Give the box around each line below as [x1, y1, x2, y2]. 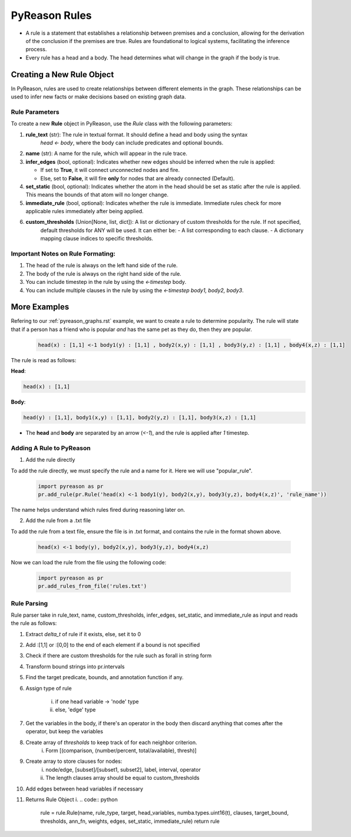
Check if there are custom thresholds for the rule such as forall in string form [25, 652, 212, 659]
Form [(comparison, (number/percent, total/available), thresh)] [45, 747, 197, 754]
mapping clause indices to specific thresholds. [40, 235, 153, 242]
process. [25, 46, 47, 53]
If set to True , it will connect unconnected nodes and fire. [40, 167, 180, 174]
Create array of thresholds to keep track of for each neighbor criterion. [25, 739, 197, 746]
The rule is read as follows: [11, 356, 77, 363]
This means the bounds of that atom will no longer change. [25, 191, 169, 199]
